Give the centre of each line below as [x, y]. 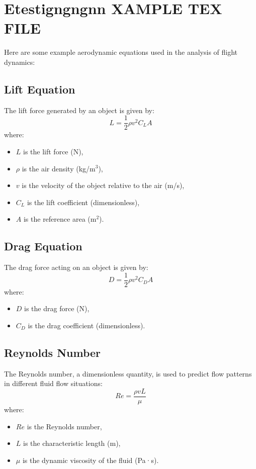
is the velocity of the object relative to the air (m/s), [103, 185]
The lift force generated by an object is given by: [79, 110]
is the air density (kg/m [59, 168]
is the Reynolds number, [64, 426]
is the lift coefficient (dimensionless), [83, 202]
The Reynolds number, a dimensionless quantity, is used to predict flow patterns [128, 373]
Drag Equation [43, 246]
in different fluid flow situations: [53, 383]
